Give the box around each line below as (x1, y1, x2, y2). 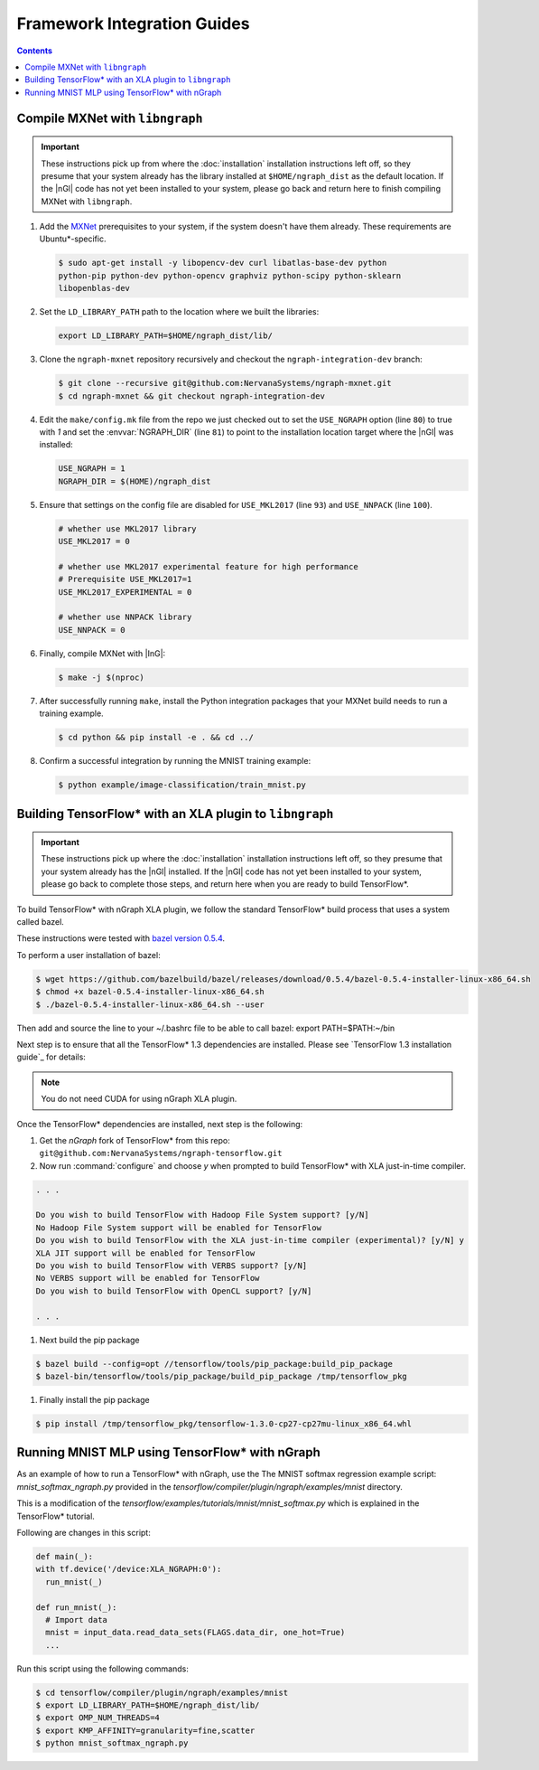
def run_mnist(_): (35, 1602, 117, 1613)
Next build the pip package (39, 1334, 140, 1345)
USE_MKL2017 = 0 (58, 536, 131, 547)
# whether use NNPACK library (58, 612, 192, 623)
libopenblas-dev (58, 283, 131, 294)
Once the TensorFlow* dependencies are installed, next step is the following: (16, 1118, 303, 1129)
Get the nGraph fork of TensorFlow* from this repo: (39, 1134, 230, 1145)
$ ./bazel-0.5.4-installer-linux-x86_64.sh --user (35, 999, 265, 1010)
